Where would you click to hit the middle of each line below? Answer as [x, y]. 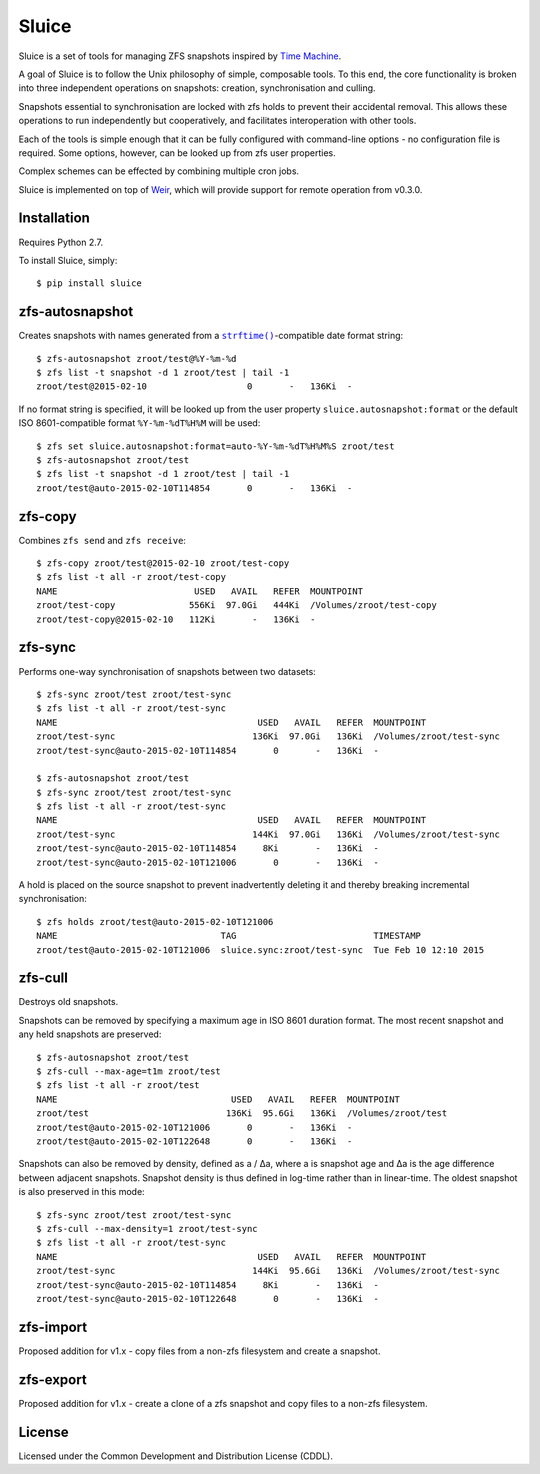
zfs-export [52, 1379]
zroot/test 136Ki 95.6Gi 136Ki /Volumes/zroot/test [242, 1113]
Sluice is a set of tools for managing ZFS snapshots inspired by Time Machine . [180, 56]
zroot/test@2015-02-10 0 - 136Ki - [194, 386]
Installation [54, 218]
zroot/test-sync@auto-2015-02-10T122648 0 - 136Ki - [207, 1298]
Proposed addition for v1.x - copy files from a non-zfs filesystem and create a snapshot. [199, 1351]
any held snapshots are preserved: [90, 1034]
